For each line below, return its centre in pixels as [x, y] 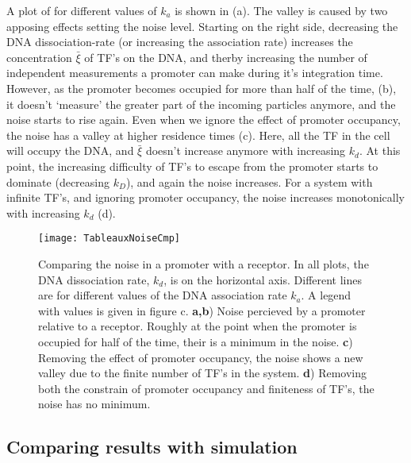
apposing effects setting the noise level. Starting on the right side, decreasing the [202, 26]
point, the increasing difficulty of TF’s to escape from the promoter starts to [192, 166]
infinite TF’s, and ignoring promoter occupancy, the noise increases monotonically [205, 197]
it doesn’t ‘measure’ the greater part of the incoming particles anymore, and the [201, 104]
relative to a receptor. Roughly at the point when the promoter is [198, 326]
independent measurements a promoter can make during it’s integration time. [195, 73]
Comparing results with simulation [152, 447]
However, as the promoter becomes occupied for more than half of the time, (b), [202, 88]
